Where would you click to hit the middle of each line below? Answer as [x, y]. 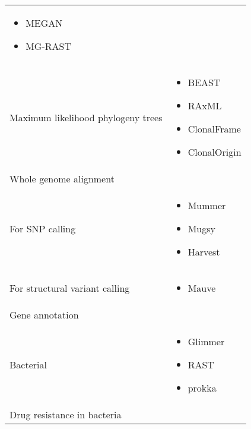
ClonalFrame [214, 129]
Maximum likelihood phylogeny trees [86, 117]
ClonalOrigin [215, 152]
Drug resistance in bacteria [66, 414]
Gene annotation [44, 315]
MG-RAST [48, 46]
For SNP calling [43, 228]
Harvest [204, 252]
